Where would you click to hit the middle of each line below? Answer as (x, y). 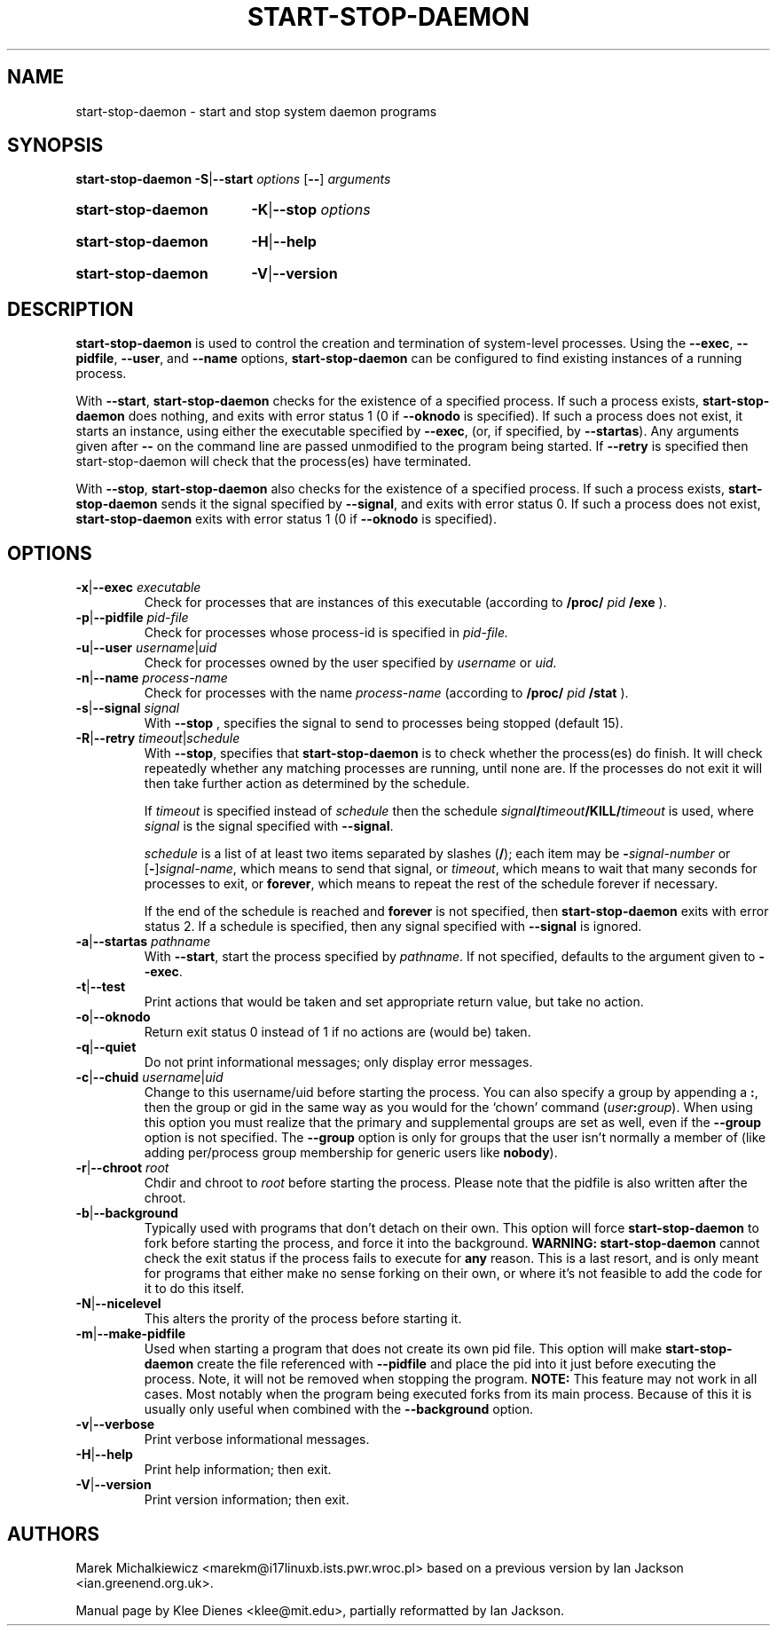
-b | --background (127, 1213)
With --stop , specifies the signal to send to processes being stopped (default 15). (384, 723)
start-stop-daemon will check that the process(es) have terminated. (274, 461)
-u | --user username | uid (146, 648)
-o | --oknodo (113, 1017)
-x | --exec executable (138, 588)
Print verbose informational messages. (257, 1440)
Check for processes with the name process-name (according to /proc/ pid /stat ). (386, 693)
